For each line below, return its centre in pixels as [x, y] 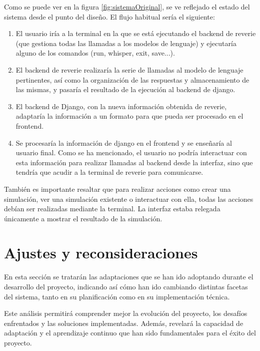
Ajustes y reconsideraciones [101, 253]
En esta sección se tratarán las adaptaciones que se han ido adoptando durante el [129, 277]
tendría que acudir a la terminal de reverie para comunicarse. [109, 172]
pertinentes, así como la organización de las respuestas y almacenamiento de [132, 79]
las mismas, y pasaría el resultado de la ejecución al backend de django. [125, 89]
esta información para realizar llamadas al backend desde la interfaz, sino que [134, 162]
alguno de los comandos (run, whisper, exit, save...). [95, 53]
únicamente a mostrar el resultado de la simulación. [83, 218]
